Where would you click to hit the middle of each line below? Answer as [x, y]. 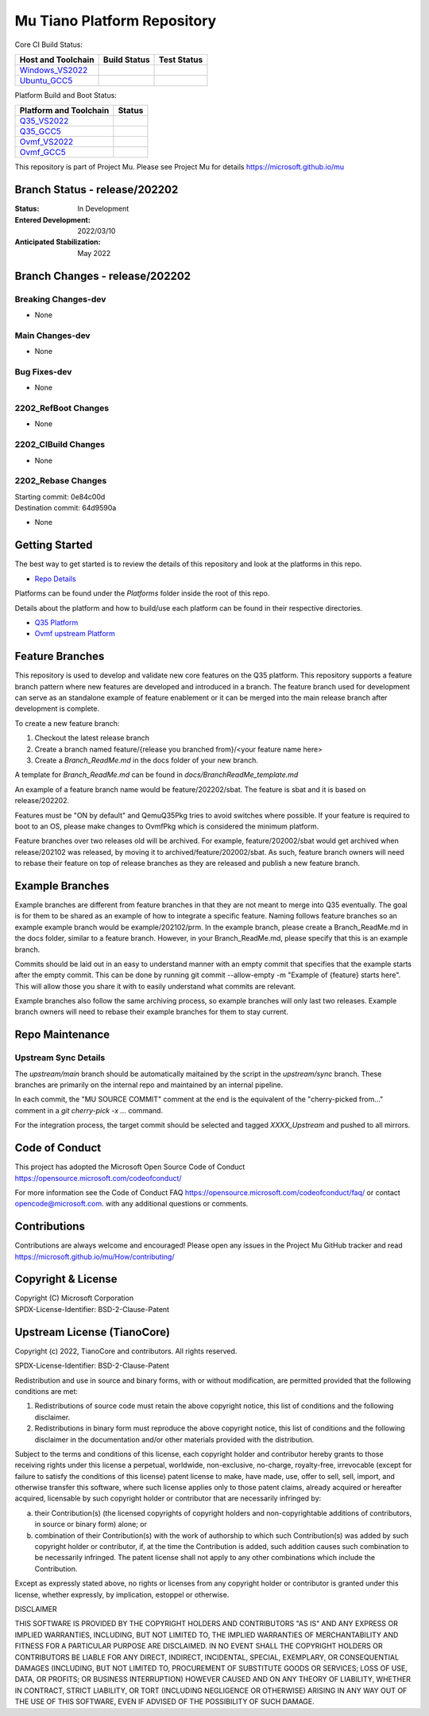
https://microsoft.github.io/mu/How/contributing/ [95, 1256]
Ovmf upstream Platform [75, 634]
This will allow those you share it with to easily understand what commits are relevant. [155, 986]
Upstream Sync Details [60, 1058]
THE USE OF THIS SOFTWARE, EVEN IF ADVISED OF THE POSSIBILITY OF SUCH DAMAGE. [165, 1702]
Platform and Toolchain [64, 111]
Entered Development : [52, 219]
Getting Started [54, 545]
